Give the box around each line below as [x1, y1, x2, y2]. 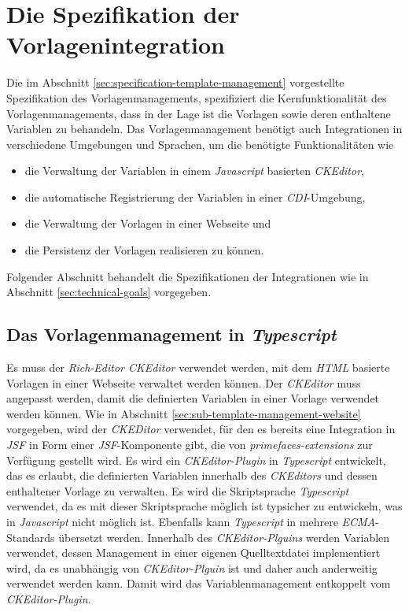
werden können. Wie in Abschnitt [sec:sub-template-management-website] [6, 405, 361, 421]
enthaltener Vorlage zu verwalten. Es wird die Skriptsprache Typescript [6, 482, 349, 499]
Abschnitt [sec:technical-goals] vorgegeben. [6, 284, 212, 300]
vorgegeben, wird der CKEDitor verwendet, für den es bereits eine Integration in [6, 421, 396, 437]
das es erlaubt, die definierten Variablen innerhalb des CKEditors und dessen [6, 467, 378, 484]
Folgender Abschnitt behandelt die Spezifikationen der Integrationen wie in [6, 268, 369, 284]
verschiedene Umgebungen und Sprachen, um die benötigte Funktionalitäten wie [6, 135, 394, 152]
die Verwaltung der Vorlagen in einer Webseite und [24, 215, 271, 232]
